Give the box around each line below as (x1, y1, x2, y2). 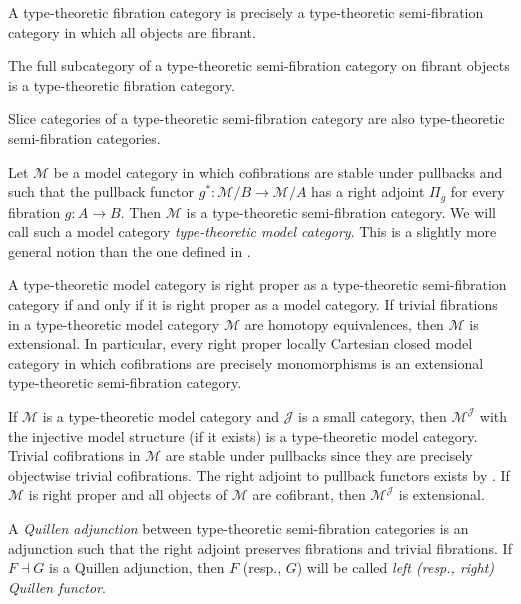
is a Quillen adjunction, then (49, 557, 225, 578)
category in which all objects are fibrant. (8, 21, 256, 42)
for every (450, 181, 505, 202)
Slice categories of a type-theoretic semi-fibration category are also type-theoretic (8, 108, 505, 129)
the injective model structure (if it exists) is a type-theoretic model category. (8, 425, 478, 446)
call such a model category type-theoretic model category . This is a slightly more (8, 221, 497, 242)
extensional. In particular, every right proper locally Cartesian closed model (8, 333, 473, 354)
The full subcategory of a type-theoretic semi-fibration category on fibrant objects (8, 55, 510, 76)
